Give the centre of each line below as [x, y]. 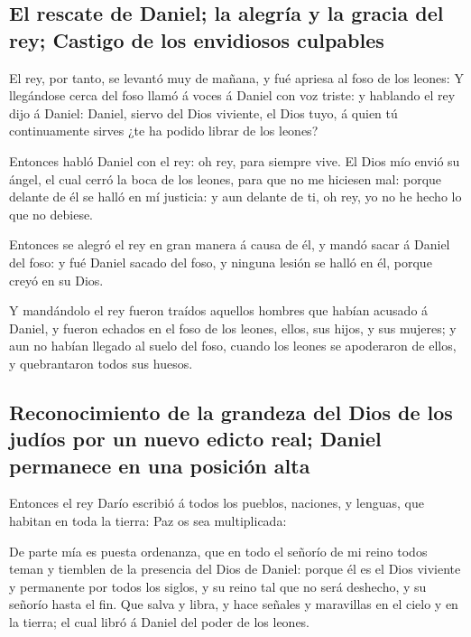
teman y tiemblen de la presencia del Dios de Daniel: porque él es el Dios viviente [235, 569]
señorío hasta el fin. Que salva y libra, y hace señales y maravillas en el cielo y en [234, 604]
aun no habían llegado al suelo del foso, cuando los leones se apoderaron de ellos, [233, 346]
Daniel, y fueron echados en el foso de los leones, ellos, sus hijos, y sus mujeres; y [233, 328]
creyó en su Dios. [56, 280]
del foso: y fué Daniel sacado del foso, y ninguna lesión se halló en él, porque [221, 262]
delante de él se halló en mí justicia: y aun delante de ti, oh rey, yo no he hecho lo [235, 197]
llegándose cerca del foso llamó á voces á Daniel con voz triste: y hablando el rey [232, 95]
